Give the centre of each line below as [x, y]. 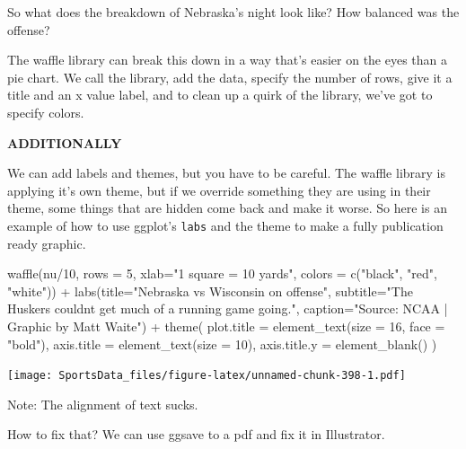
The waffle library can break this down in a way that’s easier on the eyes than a [228, 60]
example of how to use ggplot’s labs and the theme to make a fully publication [225, 225]
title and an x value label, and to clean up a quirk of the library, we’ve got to [220, 95]
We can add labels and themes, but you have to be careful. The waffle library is [226, 173]
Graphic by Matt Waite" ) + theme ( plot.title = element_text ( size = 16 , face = [226, 326]
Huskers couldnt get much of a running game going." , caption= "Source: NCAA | [228, 308]
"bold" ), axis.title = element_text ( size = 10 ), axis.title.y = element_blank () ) [222, 343]
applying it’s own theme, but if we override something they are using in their [219, 190]
